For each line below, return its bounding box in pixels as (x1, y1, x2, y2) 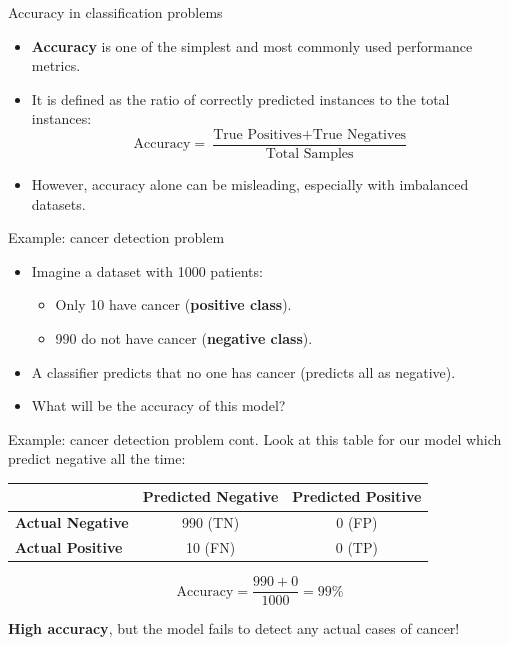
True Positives (213, 127, 302, 142)
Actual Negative (15, 512, 129, 533)
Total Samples (265, 147, 354, 162)
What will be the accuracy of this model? (31, 395, 286, 416)
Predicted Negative (142, 486, 279, 507)
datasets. (31, 193, 86, 214)
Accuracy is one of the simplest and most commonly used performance (31, 35, 473, 56)
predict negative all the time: (8, 448, 186, 469)
